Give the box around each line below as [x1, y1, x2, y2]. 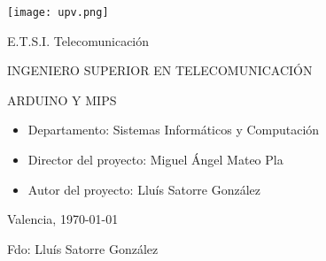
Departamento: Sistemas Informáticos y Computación [27, 120, 320, 139]
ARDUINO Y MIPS [7, 90, 117, 109]
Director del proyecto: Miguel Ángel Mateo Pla [27, 150, 283, 169]
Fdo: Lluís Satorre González [7, 239, 159, 257]
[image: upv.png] [7, 6, 109, 19]
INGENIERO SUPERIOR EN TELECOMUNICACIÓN [7, 61, 313, 80]
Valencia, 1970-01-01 [7, 210, 119, 228]
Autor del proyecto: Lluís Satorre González [27, 180, 261, 198]
